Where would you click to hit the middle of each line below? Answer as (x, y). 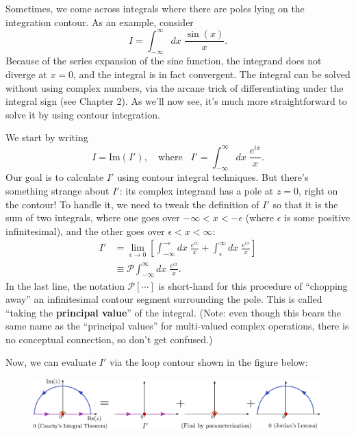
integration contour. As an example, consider (100, 22)
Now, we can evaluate (51, 362)
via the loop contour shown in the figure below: (209, 362)
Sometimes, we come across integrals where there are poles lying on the (155, 8)
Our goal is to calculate (55, 177)
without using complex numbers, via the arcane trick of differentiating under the (175, 87)
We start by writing (47, 137)
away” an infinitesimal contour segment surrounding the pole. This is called (164, 299)
